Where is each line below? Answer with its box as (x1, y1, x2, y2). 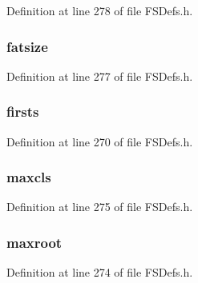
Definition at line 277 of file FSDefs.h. (6, 67, 193, 84)
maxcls (6, 167, 51, 187)
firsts (6, 102, 39, 122)
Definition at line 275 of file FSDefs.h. (6, 198, 193, 215)
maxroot (6, 232, 63, 252)
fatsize (6, 36, 48, 56)
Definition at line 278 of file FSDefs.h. (6, 2, 193, 18)
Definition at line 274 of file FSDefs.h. (6, 264, 193, 281)
